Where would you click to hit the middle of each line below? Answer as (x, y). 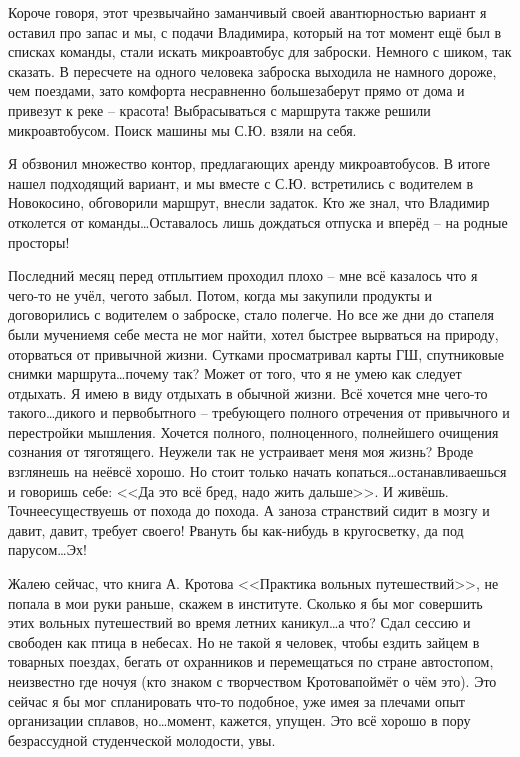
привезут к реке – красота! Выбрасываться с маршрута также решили (219, 109)
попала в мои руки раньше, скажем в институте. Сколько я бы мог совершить (245, 602)
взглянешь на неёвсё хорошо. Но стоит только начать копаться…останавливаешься (257, 471)
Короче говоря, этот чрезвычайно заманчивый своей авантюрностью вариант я (247, 12)
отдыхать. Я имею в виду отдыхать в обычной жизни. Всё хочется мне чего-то (248, 392)
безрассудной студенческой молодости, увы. (142, 739)
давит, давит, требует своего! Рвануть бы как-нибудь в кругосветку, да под (236, 529)
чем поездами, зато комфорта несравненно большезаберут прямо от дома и (236, 90)
